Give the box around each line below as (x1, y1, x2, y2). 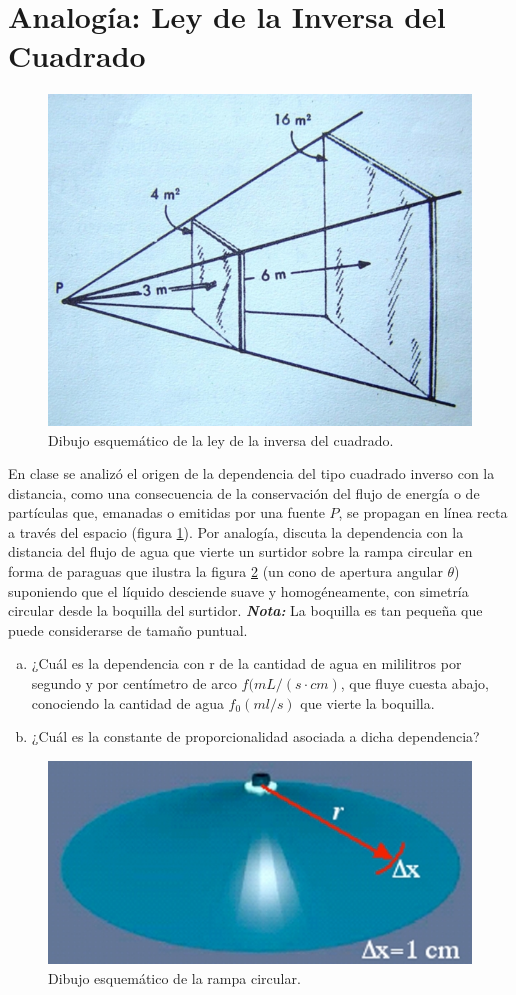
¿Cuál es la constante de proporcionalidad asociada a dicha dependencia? (31, 726, 480, 747)
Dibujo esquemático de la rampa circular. (48, 967, 301, 988)
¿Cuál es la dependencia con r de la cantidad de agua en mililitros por (31, 653, 462, 674)
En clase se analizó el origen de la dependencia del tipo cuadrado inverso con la (8, 463, 495, 484)
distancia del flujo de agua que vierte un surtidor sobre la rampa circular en (8, 541, 473, 562)
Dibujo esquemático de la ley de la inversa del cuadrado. (48, 429, 394, 450)
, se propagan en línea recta (338, 502, 508, 523)
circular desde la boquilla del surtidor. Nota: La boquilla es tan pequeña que (8, 600, 483, 621)
